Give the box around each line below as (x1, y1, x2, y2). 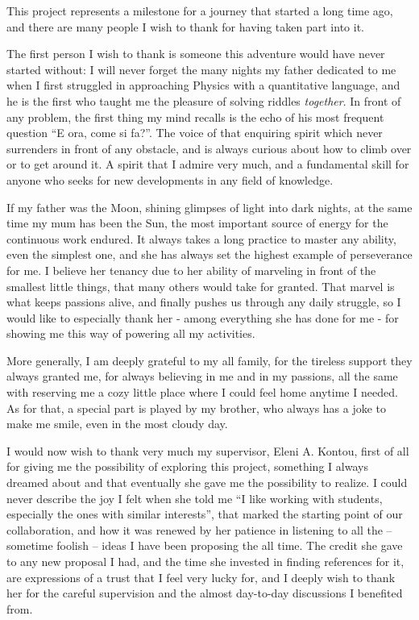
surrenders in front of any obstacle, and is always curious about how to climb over (6, 139, 412, 156)
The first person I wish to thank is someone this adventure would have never (6, 45, 385, 62)
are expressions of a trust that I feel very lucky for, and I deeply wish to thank (6, 568, 396, 585)
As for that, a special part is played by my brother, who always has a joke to (6, 399, 387, 416)
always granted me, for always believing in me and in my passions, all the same (6, 368, 398, 385)
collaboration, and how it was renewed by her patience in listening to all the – (6, 521, 392, 538)
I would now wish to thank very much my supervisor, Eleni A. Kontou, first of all (6, 442, 409, 459)
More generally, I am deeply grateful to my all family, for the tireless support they (6, 352, 413, 368)
